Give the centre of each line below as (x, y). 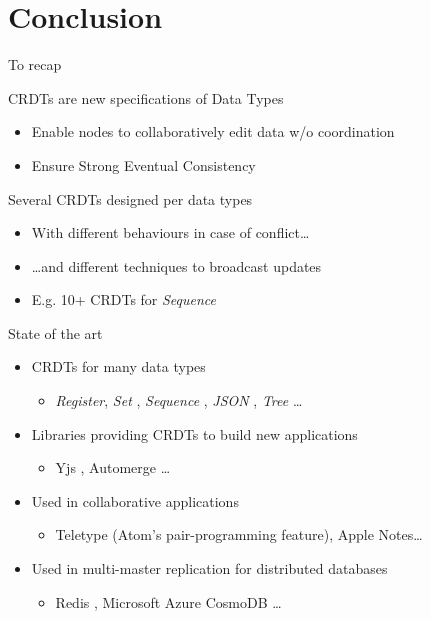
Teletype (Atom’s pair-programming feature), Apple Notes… (239, 534)
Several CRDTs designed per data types (130, 198)
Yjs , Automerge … (113, 467)
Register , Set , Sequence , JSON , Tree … (179, 400)
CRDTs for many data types (118, 366)
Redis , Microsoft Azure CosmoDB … (168, 601)
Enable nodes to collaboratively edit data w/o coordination (213, 131)
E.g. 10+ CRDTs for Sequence (124, 299)
